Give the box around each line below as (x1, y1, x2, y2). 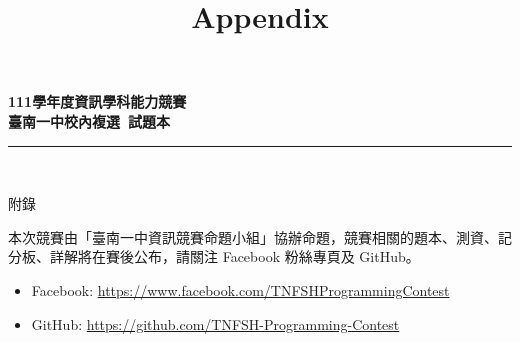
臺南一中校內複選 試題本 (8, 110, 171, 131)
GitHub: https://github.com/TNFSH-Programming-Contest (31, 313, 400, 334)
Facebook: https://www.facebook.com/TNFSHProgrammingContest (31, 279, 450, 300)
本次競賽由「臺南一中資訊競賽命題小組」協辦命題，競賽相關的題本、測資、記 (8, 226, 512, 247)
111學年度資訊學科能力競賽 (8, 91, 187, 112)
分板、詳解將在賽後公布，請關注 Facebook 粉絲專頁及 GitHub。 (8, 246, 420, 267)
